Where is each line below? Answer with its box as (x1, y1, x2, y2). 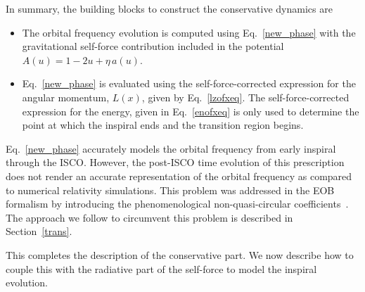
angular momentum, (22, 89, 110, 104)
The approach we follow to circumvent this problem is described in (6, 210, 293, 224)
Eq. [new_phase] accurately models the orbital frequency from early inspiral (6, 141, 336, 155)
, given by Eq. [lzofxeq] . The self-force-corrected (141, 89, 350, 104)
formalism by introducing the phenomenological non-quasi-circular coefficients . (6, 196, 349, 211)
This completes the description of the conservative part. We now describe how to (6, 247, 354, 262)
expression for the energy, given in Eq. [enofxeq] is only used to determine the (22, 103, 359, 118)
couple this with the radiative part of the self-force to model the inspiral (6, 261, 317, 276)
